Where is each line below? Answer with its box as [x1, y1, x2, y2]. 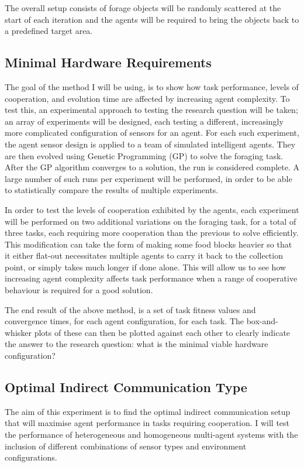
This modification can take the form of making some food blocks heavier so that [5, 238, 292, 250]
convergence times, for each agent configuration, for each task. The [5, 315, 244, 327]
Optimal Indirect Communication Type [5, 378, 247, 396]
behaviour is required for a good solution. [5, 284, 153, 296]
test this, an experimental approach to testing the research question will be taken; [5, 104, 298, 116]
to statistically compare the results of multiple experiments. [5, 184, 219, 196]
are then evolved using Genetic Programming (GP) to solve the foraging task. [5, 149, 284, 162]
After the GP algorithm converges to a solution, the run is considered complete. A [5, 161, 299, 173]
